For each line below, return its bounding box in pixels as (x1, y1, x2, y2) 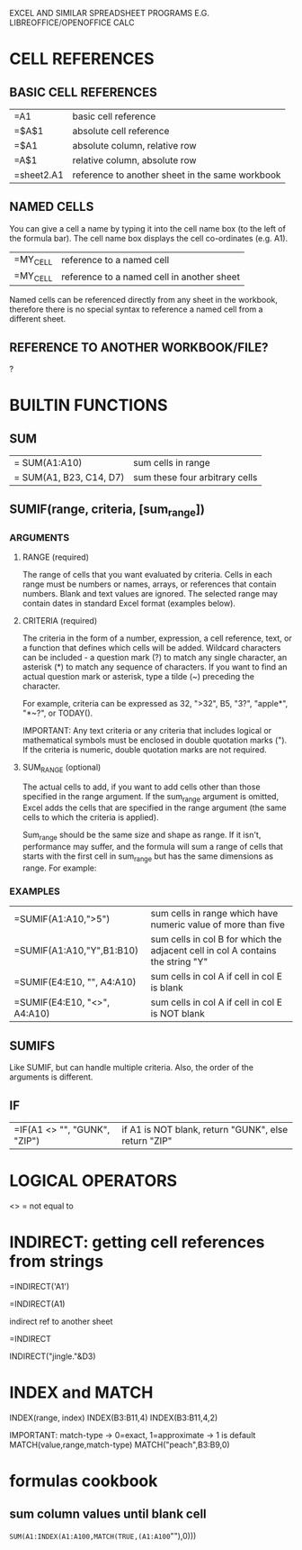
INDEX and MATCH (9, 1382, 154, 1403)
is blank (150, 981, 183, 994)
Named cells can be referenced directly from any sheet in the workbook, (9, 295, 279, 305)
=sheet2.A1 (13, 169, 65, 181)
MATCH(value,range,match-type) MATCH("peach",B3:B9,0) (9, 1439, 231, 1450)
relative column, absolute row (72, 154, 197, 166)
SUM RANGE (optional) (22, 761, 102, 774)
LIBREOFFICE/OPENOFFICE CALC (9, 17, 135, 28)
